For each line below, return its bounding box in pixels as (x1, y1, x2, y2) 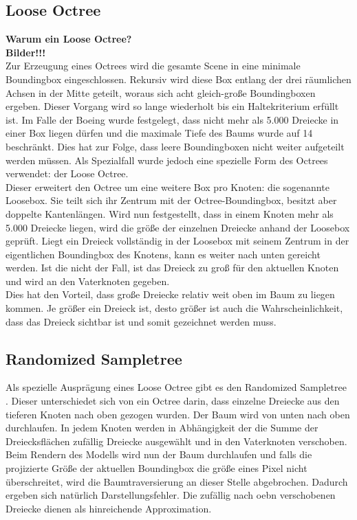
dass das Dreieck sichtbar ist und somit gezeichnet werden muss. (6, 314, 277, 328)
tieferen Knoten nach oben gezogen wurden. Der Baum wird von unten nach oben (6, 407, 350, 421)
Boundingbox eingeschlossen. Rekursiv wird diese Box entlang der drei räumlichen (6, 71, 351, 86)
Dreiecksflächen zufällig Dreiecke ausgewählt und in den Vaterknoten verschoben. (6, 433, 347, 448)
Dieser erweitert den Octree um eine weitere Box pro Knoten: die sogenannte (6, 179, 329, 194)
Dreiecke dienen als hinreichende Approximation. (6, 501, 212, 515)
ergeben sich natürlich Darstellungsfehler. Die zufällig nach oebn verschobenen (6, 488, 336, 502)
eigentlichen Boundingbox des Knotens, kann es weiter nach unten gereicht (6, 247, 321, 261)
